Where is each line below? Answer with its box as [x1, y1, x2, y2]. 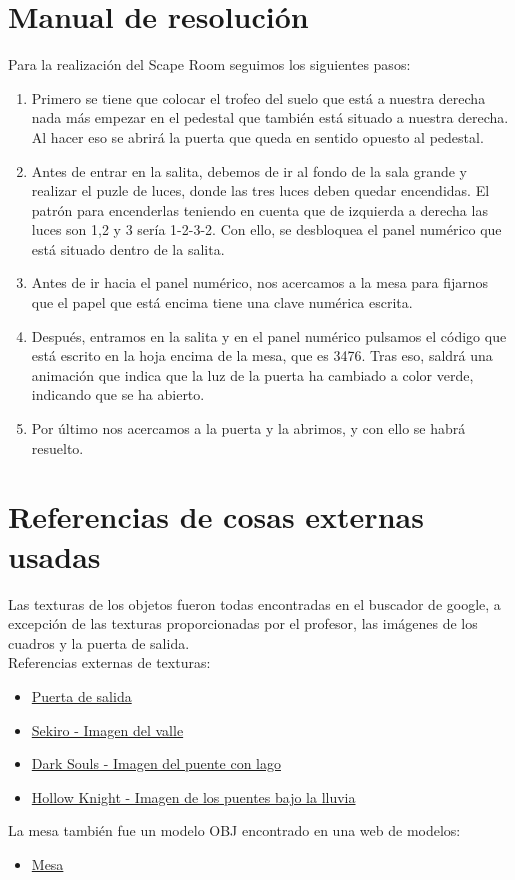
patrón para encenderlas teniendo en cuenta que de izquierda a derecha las [31, 199, 488, 220]
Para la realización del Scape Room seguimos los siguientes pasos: [8, 54, 411, 75]
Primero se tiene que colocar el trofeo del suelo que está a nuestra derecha [31, 87, 486, 108]
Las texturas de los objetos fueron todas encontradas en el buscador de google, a [8, 593, 501, 614]
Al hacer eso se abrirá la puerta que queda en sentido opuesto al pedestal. [31, 126, 484, 147]
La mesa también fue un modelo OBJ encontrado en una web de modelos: [8, 820, 461, 841]
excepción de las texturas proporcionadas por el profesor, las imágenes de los [8, 613, 478, 634]
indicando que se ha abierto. [31, 384, 205, 405]
